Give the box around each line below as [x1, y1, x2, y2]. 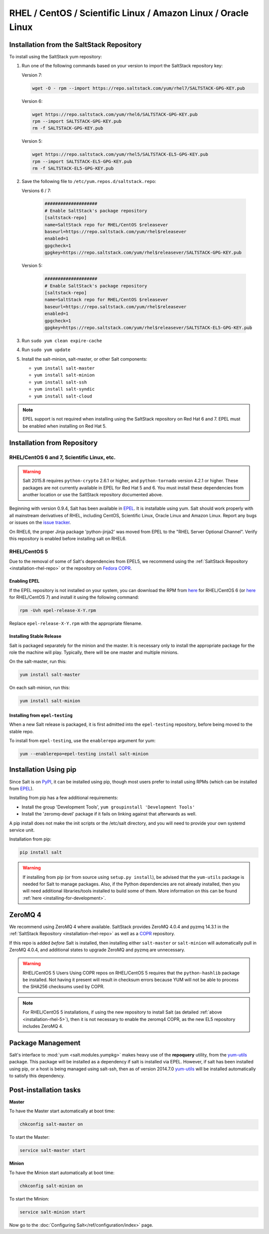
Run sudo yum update [21, 347, 71, 353]
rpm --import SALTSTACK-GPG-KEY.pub [32, 118, 122, 124]
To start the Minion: [9, 1196, 49, 1202]
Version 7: [21, 72, 42, 78]
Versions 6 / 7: [21, 188, 52, 194]
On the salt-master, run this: [9, 658, 67, 664]
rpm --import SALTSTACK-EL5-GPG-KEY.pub [32, 159, 132, 164]
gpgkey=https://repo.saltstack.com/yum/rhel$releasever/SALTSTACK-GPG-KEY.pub [44, 250, 242, 255]
